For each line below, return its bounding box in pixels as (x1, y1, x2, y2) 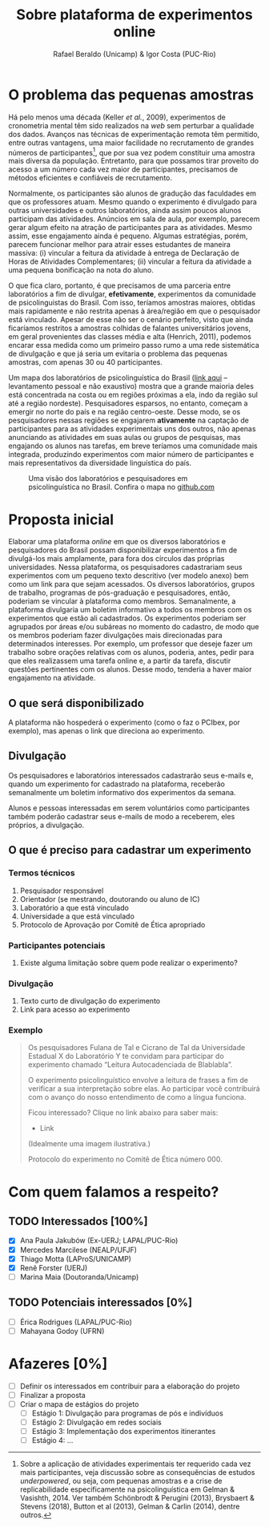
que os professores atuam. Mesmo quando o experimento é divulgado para (8, 197, 258, 207)
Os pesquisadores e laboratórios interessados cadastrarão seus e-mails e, (8, 770, 254, 780)
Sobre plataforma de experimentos (15, 6, 254, 24)
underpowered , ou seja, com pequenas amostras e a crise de (19, 1477, 223, 1486)
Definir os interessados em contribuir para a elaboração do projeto (19, 1381, 240, 1391)
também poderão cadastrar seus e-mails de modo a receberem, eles (8, 811, 235, 821)
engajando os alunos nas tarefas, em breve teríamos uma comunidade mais (8, 441, 258, 450)
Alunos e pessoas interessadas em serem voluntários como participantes (8, 803, 251, 813)
